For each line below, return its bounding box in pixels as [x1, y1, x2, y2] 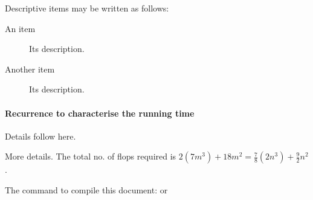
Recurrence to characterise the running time [5, 106, 195, 119]
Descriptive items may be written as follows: [5, 2, 169, 14]
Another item [5, 62, 55, 75]
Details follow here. [5, 129, 76, 142]
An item [5, 22, 36, 34]
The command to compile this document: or [5, 183, 168, 196]
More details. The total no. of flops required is [5, 150, 176, 163]
